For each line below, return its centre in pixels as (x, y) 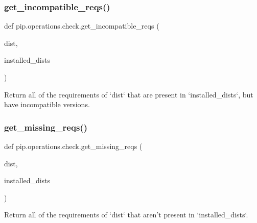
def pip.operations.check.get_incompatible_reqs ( (82, 26)
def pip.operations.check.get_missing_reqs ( (73, 146)
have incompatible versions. (47, 104)
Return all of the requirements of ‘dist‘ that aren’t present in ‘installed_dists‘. (126, 215)
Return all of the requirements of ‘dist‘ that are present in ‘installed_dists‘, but (129, 94)
